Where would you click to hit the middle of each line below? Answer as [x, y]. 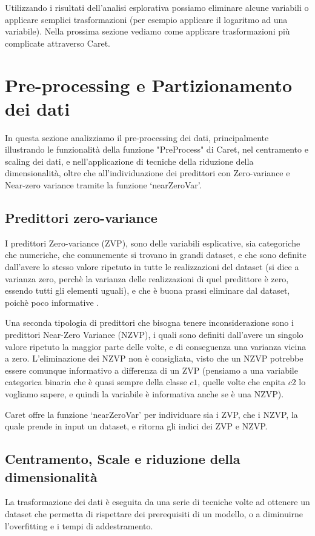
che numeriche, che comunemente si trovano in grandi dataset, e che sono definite [156, 255]
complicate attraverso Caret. [58, 43]
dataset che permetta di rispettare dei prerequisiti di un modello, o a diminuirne [154, 513]
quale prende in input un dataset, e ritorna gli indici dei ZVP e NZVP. [136, 426]
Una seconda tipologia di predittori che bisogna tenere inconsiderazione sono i [149, 323]
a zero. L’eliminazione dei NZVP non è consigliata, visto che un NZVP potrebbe [154, 358]
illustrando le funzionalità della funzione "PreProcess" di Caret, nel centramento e [157, 149]
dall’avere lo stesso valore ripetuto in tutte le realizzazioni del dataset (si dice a [152, 267]
